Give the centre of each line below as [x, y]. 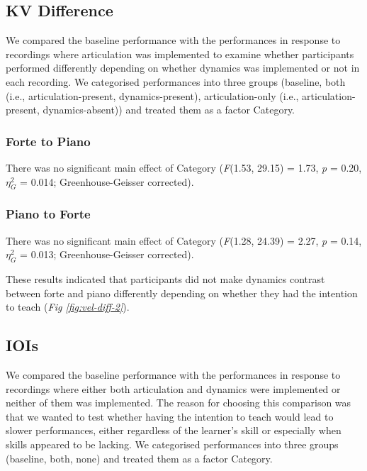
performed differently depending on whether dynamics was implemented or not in [183, 68]
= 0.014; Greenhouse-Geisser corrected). [107, 181]
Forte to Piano [48, 141]
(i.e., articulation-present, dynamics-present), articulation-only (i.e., [152, 95]
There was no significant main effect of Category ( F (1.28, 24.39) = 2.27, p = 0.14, [184, 240]
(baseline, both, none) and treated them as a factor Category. [139, 458]
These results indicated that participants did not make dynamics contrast [165, 278]
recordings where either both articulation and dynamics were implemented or [173, 388]
